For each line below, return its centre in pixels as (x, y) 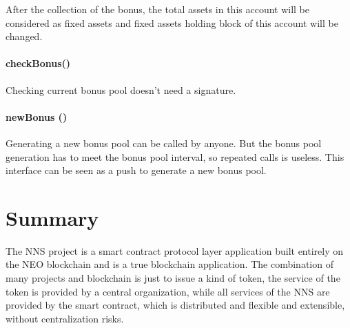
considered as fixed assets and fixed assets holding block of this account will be (172, 22)
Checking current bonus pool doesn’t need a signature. (121, 89)
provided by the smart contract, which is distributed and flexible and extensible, (175, 305)
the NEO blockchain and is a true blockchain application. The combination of (169, 264)
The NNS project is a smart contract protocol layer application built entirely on (175, 250)
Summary (52, 217)
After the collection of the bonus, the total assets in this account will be (158, 9)
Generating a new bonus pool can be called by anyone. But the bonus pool (164, 143)
